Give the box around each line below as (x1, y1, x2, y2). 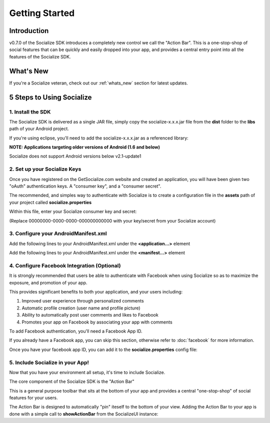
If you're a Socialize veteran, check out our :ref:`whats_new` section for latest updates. (9, 80, 188, 86)
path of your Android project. (9, 125, 69, 132)
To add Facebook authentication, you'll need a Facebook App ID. (9, 328, 142, 334)
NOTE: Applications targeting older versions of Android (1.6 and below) (9, 144, 160, 150)
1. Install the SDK (9, 108, 51, 115)
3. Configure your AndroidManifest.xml (9, 230, 107, 237)
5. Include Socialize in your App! (9, 359, 89, 366)
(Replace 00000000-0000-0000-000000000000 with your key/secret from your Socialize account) (9, 217, 216, 223)
